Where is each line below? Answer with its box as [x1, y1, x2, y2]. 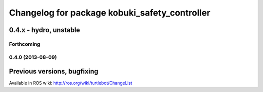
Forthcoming [9, 40, 40, 47]
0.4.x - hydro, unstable [9, 26, 80, 34]
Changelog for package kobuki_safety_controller [9, 7, 210, 18]
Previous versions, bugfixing [9, 67, 98, 75]
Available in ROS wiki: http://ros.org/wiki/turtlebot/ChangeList [9, 80, 132, 86]
